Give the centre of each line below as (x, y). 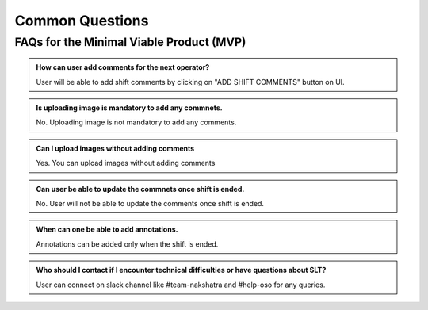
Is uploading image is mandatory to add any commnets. (130, 108)
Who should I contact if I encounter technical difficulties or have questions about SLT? (181, 270)
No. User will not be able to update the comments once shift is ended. (150, 203)
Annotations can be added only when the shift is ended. (127, 244)
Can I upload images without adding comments (115, 148)
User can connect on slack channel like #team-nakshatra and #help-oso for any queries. (181, 285)
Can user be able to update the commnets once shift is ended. (140, 189)
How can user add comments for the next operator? (123, 67)
